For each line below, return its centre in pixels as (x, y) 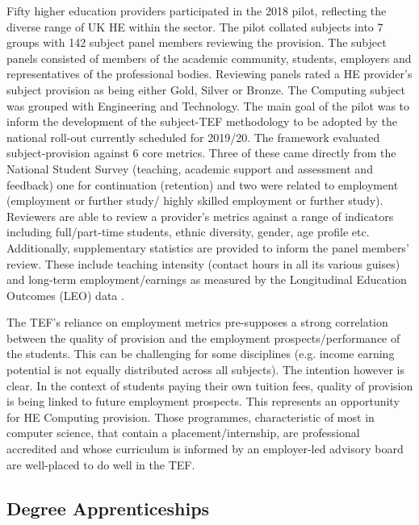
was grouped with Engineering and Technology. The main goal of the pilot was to (208, 105)
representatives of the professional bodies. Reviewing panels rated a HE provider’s (209, 74)
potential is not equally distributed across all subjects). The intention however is (205, 370)
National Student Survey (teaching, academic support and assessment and (190, 168)
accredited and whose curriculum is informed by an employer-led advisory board (205, 449)
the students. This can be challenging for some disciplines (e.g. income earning (201, 354)
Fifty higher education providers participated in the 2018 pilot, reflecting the (197, 10)
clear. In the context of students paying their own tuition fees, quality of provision (210, 385)
